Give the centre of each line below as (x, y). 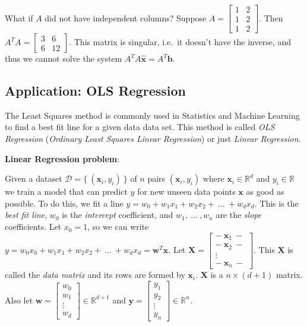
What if (19, 18)
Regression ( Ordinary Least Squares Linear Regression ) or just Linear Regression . (153, 139)
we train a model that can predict (66, 192)
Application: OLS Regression (95, 91)
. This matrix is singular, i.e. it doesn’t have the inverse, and (180, 42)
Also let (19, 300)
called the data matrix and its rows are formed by (95, 275)
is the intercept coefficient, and (118, 215)
